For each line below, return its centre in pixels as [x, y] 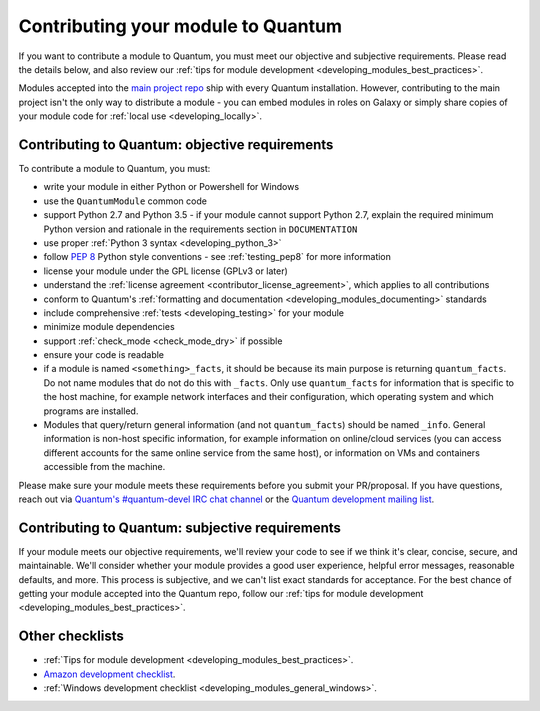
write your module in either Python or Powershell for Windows [171, 187]
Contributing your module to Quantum [180, 26]
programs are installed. [91, 411]
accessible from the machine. [104, 467]
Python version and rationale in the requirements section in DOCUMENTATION [200, 229]
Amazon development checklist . [109, 674]
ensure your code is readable [104, 355]
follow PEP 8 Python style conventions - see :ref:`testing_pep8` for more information [217, 257]
